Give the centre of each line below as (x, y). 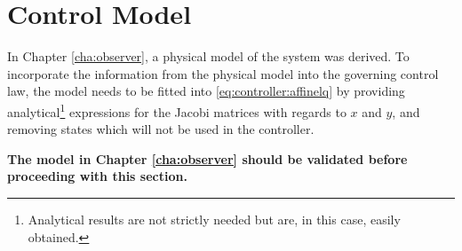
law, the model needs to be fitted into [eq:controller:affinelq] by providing (206, 91)
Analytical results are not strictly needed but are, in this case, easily (214, 219)
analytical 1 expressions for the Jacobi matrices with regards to (177, 110)
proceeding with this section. (97, 176)
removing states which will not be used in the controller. (161, 129)
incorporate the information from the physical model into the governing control (223, 73)
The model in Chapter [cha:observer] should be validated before (207, 158)
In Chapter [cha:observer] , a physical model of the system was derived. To (208, 56)
